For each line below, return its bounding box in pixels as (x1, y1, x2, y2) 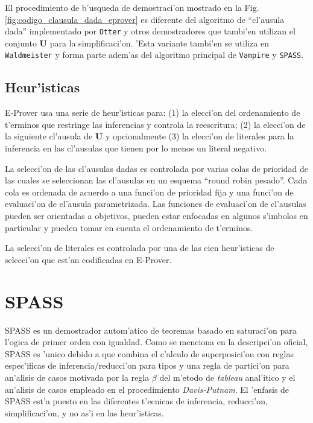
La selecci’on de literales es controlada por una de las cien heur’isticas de (5, 241, 274, 254)
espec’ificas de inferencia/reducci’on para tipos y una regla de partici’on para (5, 359, 289, 372)
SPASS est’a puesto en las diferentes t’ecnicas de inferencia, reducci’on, (5, 395, 268, 407)
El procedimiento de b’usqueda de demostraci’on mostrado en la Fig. (5, 1, 259, 13)
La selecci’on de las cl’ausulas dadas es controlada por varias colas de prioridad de (5, 162, 309, 174)
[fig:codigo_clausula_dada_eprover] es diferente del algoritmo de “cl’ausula (5, 13, 285, 25)
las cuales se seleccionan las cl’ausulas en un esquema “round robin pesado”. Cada (5, 174, 308, 186)
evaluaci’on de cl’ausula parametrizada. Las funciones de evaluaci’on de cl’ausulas (5, 197, 306, 210)
